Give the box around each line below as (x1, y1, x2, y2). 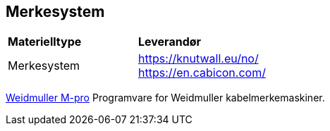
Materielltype (8, 35, 82, 49)
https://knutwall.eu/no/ (137, 51, 259, 66)
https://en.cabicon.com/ (137, 65, 266, 80)
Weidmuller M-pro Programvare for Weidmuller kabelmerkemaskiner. (6, 92, 325, 104)
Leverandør (137, 35, 202, 49)
